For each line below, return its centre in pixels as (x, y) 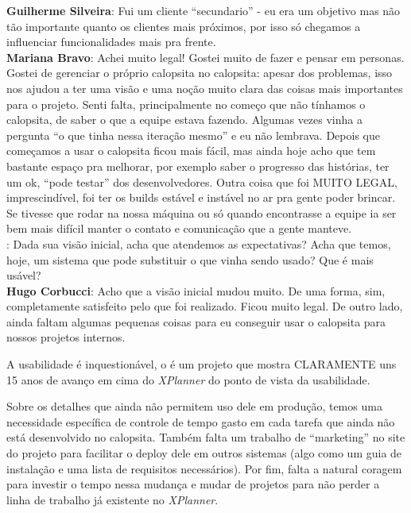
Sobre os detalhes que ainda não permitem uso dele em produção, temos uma (194, 406)
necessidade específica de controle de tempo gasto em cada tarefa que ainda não (201, 421)
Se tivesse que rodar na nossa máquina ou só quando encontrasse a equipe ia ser (202, 212)
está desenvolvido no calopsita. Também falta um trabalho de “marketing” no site (206, 437)
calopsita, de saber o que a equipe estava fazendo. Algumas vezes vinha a (184, 120)
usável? (24, 275)
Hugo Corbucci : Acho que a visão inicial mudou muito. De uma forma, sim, (196, 290)
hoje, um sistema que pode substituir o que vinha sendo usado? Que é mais (190, 259)
